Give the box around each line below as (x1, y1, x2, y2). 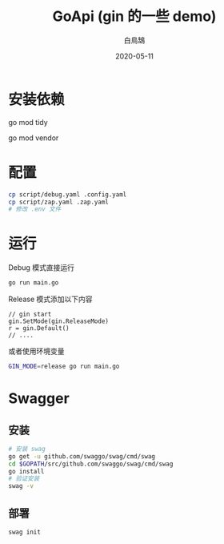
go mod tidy (8, 117, 48, 127)
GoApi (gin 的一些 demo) (52, 7, 217, 26)
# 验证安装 (8, 474, 40, 483)
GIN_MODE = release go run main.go (8, 362, 120, 371)
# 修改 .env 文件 (8, 205, 62, 213)
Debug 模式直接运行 (8, 263, 74, 272)
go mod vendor (8, 133, 59, 143)
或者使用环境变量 (8, 346, 65, 357)
